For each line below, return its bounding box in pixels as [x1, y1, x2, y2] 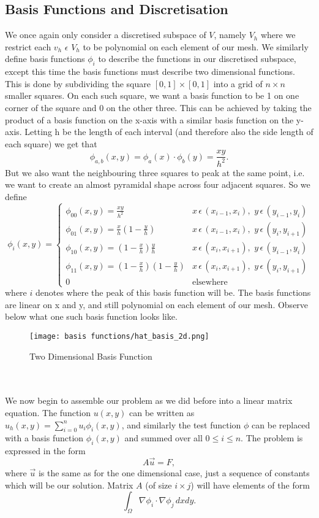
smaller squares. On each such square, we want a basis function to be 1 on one [5, 89, 299, 102]
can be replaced [252, 418, 310, 431]
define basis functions [5, 52, 85, 65]
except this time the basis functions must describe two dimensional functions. [5, 65, 295, 78]
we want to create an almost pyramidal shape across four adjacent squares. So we [5, 178, 310, 191]
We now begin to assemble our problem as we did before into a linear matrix [5, 394, 293, 407]
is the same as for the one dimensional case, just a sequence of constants [38, 466, 310, 479]
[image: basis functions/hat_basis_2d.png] [29, 331, 209, 341]
